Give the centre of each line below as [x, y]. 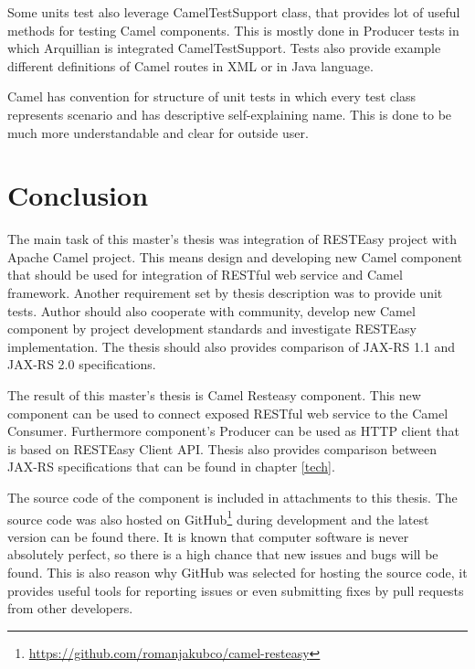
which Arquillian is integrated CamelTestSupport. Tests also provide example [224, 48]
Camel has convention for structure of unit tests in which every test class [212, 96]
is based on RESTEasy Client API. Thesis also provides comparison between [222, 448]
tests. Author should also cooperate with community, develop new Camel [211, 310]
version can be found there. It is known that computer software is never [208, 536]
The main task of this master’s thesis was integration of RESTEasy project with [232, 239]
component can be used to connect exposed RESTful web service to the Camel [228, 413]
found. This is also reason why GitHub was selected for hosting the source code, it [237, 573]
